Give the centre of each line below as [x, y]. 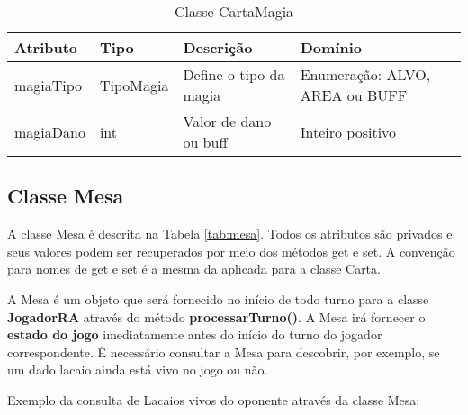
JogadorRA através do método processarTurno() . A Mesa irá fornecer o [216, 316]
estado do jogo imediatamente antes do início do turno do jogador [195, 334]
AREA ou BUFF [354, 95]
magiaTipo [49, 85]
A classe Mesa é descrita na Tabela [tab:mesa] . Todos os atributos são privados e [230, 234]
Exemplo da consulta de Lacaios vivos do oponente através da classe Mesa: [214, 399]
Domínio [331, 47]
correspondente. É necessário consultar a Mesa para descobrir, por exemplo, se [224, 352]
